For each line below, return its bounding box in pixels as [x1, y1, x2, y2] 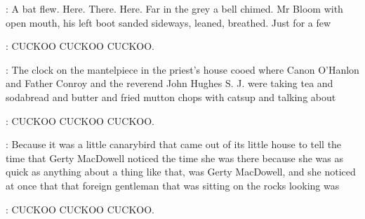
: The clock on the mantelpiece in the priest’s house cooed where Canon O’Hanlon [6, 62, 359, 77]
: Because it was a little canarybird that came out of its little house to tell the [6, 137, 342, 152]
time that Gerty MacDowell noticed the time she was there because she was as [6, 150, 343, 165]
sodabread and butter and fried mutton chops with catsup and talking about [6, 89, 336, 104]
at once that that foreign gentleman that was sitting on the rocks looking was [6, 178, 340, 192]
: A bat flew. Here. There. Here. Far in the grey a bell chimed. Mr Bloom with [6, 1, 343, 15]
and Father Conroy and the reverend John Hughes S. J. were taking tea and [6, 76, 333, 91]
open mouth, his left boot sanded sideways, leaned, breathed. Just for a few [6, 15, 331, 29]
